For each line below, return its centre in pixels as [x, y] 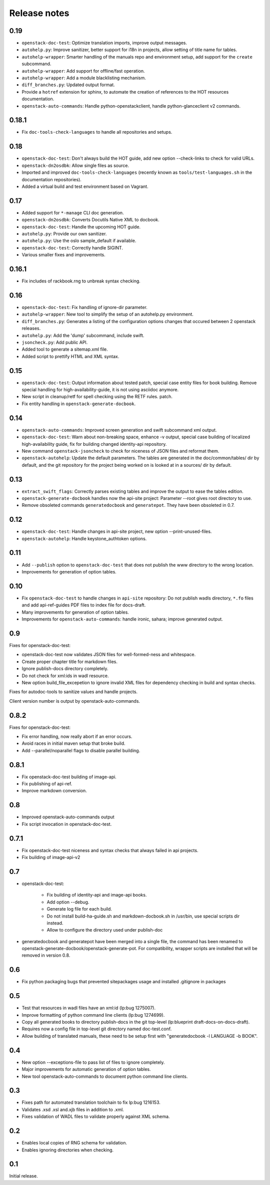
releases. [31, 329]
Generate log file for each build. [79, 909]
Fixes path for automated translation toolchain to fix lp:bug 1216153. [91, 1102]
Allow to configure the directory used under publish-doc [105, 930]
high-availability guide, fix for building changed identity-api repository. [94, 444]
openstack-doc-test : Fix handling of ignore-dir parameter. [84, 308]
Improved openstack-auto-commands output [68, 817]
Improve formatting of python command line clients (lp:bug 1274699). [93, 1015]
